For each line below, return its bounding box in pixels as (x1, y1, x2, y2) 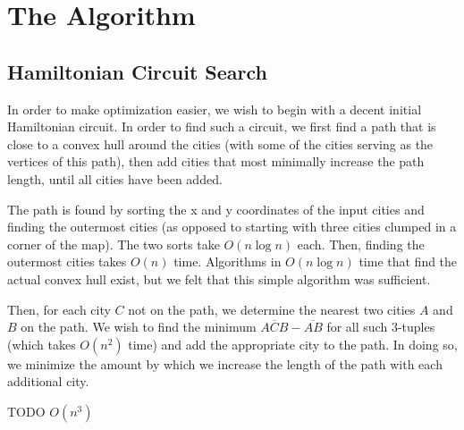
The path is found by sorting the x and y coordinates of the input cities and (7, 199, 425, 218)
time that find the (359, 252, 458, 271)
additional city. (7, 372, 89, 391)
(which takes (7, 334, 76, 353)
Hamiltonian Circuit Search (7, 57, 267, 85)
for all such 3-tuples (326, 317, 435, 336)
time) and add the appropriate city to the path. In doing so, (128, 334, 458, 353)
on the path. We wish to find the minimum (21, 317, 257, 336)
